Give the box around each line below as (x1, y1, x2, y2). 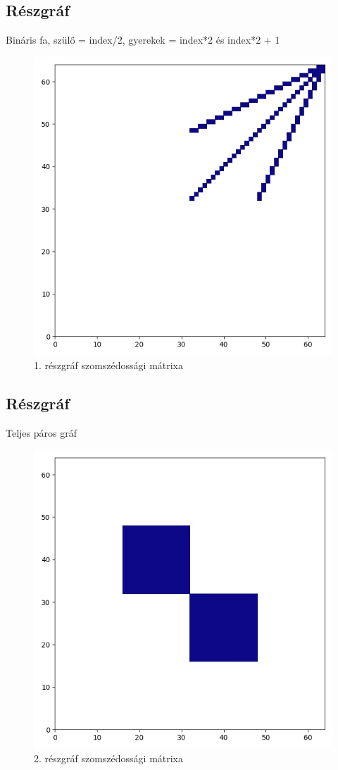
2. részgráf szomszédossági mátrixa (34, 751, 184, 766)
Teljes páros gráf (6, 426, 77, 440)
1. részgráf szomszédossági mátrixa (34, 358, 184, 373)
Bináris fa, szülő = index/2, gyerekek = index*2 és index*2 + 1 (6, 32, 280, 47)
